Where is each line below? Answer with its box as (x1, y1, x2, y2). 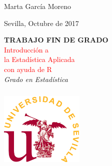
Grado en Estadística (4, 73, 68, 84)
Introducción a (4, 44, 49, 54)
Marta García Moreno (4, 1, 71, 11)
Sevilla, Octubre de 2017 (4, 17, 79, 28)
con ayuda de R (4, 63, 52, 74)
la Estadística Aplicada (4, 54, 75, 64)
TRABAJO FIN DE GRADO (4, 34, 108, 45)
